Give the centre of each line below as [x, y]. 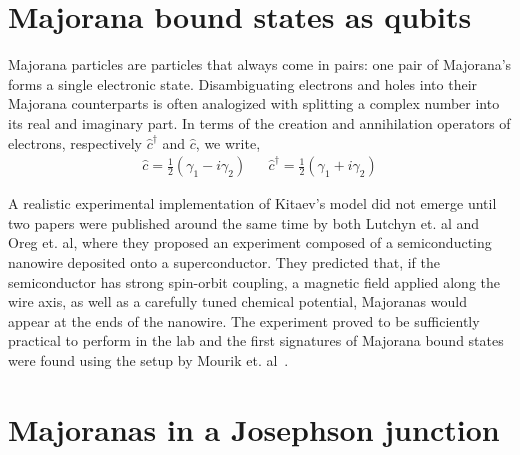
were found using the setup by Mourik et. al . [148, 359]
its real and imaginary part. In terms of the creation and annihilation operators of [259, 122]
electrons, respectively [75, 142]
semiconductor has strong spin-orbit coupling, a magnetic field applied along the [254, 281]
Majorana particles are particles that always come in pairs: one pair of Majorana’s [260, 64]
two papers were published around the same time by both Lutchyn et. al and [244, 222]
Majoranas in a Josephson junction [254, 428]
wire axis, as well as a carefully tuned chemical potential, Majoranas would [237, 301]
